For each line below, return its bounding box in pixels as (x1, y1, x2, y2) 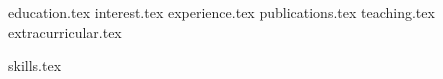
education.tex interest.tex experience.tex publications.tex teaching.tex (8, 2, 435, 22)
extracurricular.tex (8, 21, 122, 42)
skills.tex (8, 55, 62, 76)
